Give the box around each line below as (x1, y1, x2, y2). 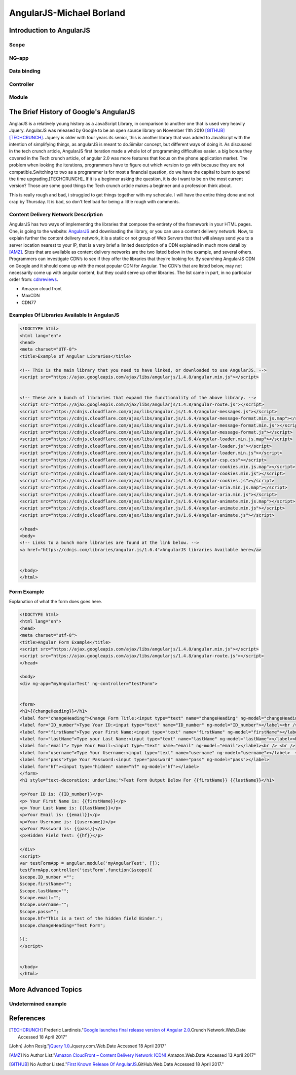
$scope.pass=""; (19, 909, 59, 914)
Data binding (9, 68, 40, 75)
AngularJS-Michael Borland (9, 7, 126, 18)
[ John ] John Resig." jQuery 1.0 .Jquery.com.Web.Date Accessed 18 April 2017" (9, 1043, 167, 1049)
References (9, 1014, 45, 1023)
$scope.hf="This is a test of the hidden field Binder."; (19, 916, 163, 921)
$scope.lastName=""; (19, 888, 69, 893)
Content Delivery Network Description (9, 211, 103, 218)
